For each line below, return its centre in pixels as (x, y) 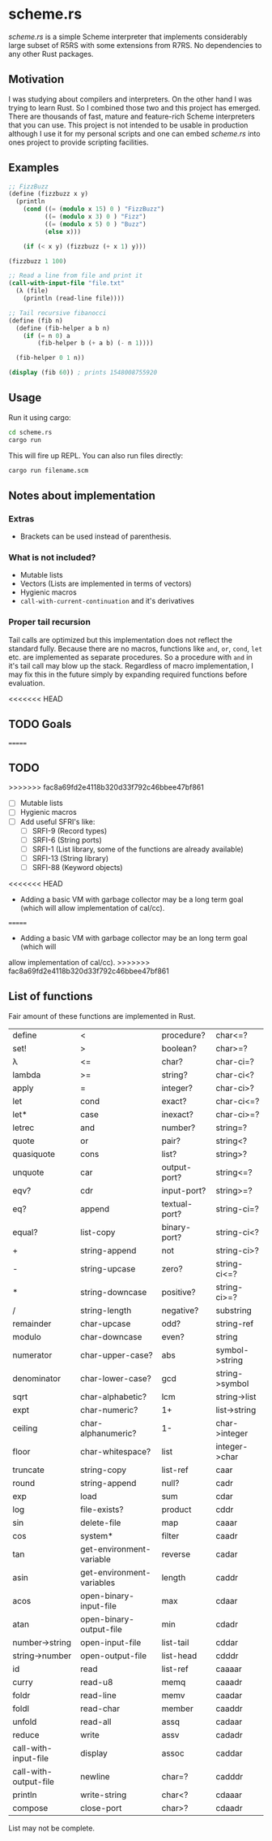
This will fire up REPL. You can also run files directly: (96, 455)
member (178, 1709)
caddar (229, 1753)
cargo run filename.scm (49, 470)
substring (234, 1310)
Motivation (36, 79)
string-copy (104, 1470)
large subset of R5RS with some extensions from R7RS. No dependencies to (135, 45)
